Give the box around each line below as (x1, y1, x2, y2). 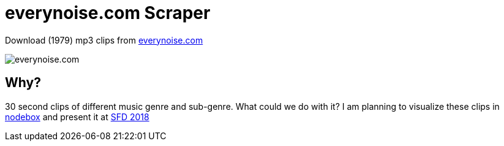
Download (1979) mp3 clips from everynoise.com (5, 34, 203, 45)
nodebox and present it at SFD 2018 (5, 111, 149, 122)
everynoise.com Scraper (5, 2, 211, 23)
